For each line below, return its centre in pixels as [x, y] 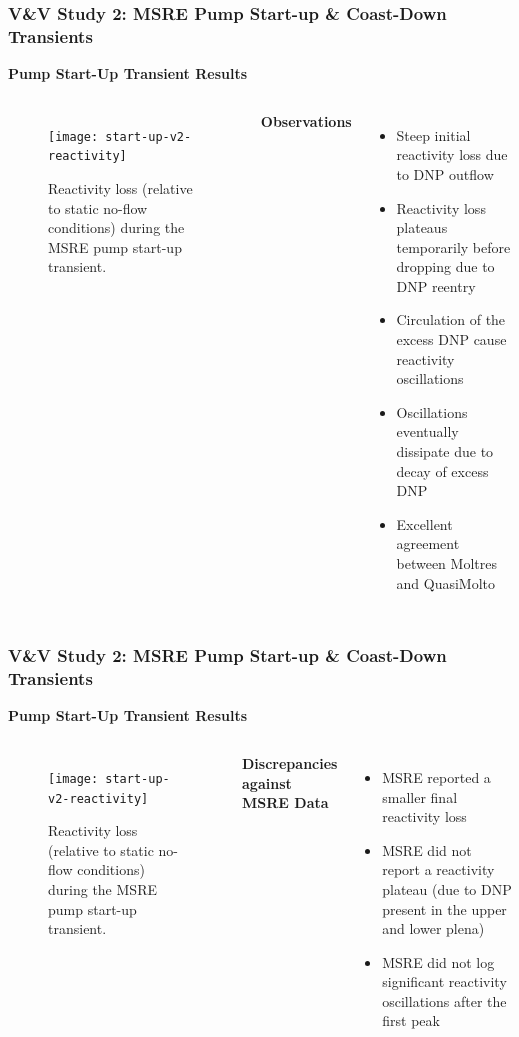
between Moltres [446, 563]
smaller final [420, 796]
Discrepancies [290, 762]
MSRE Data [285, 802]
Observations [306, 120]
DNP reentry [436, 285]
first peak [411, 1020]
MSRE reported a [436, 776]
